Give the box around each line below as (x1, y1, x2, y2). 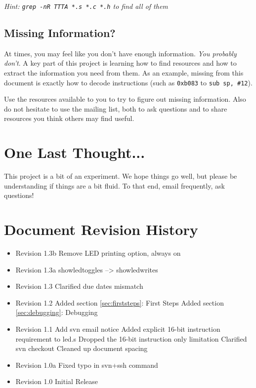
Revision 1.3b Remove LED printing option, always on (15, 248, 181, 258)
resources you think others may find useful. (4, 113, 134, 123)
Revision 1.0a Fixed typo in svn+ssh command (15, 359, 158, 370)
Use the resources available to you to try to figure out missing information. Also (4, 94, 246, 104)
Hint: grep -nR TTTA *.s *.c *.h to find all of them (4, 1, 168, 11)
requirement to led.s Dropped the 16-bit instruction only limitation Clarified (15, 333, 247, 344)
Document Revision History (4, 219, 198, 239)
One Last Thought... (4, 142, 145, 162)
